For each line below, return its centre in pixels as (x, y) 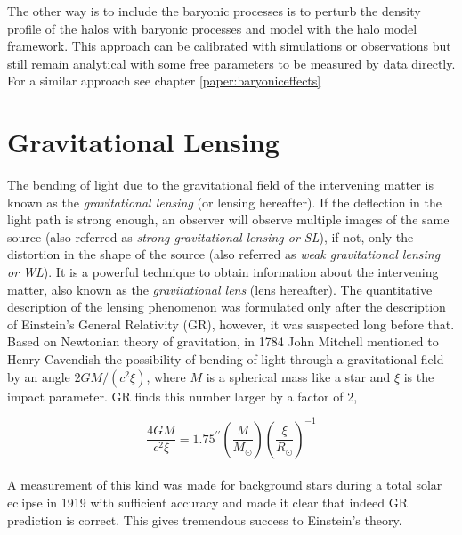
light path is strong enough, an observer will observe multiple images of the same (228, 219)
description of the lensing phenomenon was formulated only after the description (227, 307)
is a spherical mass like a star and (298, 376)
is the (419, 376)
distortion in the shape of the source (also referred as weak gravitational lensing (224, 254)
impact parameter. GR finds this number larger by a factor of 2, (182, 396)
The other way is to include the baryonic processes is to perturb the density (214, 11)
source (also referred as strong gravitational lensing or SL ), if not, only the (211, 236)
